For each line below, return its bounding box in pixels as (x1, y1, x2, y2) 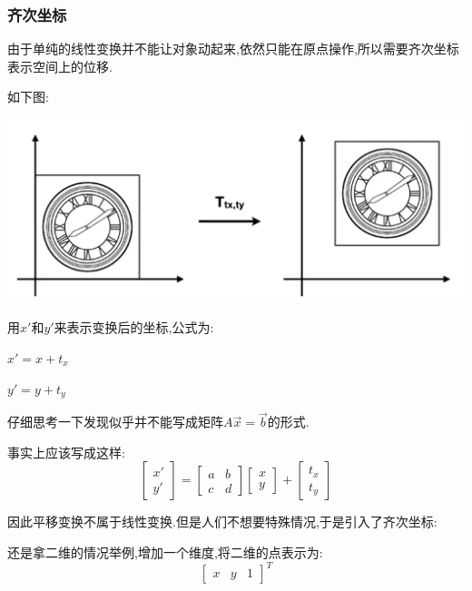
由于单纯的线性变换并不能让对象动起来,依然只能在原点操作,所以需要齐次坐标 (7, 39, 459, 58)
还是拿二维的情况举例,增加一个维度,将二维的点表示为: (7, 543, 323, 562)
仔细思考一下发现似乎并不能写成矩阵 (7, 412, 223, 431)
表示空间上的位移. (7, 56, 113, 75)
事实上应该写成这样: (7, 442, 125, 461)
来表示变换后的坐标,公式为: (54, 318, 214, 337)
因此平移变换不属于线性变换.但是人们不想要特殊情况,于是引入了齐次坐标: (7, 512, 438, 531)
